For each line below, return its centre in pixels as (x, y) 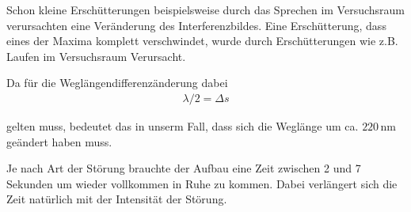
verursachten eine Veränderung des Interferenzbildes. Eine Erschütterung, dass (196, 25)
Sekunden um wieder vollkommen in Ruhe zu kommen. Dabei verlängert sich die (202, 183)
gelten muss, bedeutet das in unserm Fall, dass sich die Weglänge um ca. (183, 126)
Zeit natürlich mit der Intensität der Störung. (117, 199)
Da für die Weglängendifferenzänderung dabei (117, 83)
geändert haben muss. (59, 141)
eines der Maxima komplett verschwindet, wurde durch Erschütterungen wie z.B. (202, 41)
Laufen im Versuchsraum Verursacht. (96, 56)
